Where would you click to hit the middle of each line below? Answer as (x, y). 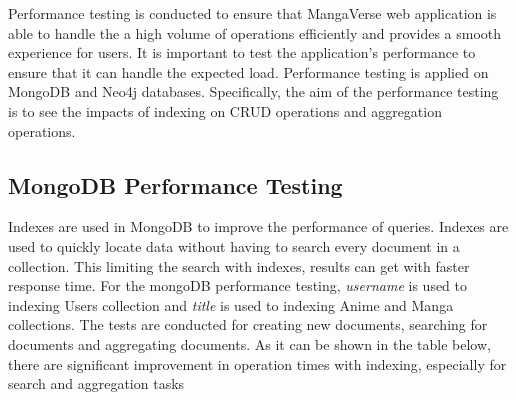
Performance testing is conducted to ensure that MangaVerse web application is (252, 13)
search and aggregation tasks (96, 383)
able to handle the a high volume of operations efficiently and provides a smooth (255, 32)
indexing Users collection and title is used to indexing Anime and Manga (231, 304)
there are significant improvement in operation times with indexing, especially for (257, 363)
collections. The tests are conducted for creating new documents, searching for (248, 324)
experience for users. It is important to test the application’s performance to (242, 52)
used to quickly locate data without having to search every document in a (234, 245)
